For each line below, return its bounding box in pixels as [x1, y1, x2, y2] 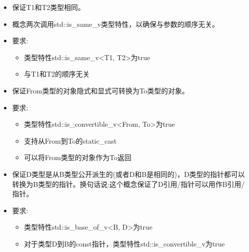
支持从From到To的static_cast [24, 135, 117, 146]
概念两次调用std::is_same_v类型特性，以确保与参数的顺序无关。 [12, 18, 219, 29]
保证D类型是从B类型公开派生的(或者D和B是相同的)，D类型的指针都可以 [12, 168, 245, 179]
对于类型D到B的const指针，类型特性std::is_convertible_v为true [24, 238, 225, 249]
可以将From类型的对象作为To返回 [24, 152, 131, 163]
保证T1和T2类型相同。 [12, 2, 85, 12]
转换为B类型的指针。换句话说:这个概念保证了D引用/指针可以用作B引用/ [12, 178, 245, 189]
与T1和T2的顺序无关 [24, 69, 90, 79]
